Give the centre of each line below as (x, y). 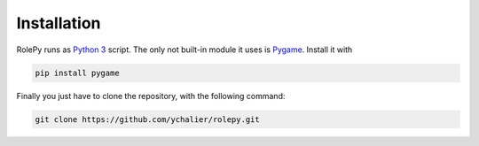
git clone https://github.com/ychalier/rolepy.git (148, 119)
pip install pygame (77, 73)
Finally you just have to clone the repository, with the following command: (151, 96)
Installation (59, 23)
